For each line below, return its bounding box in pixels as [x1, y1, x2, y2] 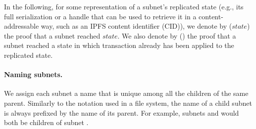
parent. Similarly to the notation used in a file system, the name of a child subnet [4, 97, 252, 108]
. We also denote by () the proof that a [117, 30, 236, 41]
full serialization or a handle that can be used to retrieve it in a [4, 11, 197, 21]
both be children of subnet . [4, 117, 89, 128]
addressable [4, 21, 39, 31]
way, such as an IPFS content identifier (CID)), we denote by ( [41, 21, 232, 31]
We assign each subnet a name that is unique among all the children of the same [4, 88, 249, 98]
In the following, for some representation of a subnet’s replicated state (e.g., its [4, 1, 244, 11]
